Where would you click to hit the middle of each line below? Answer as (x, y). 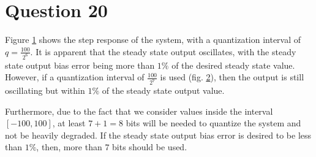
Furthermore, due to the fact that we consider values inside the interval (139, 111)
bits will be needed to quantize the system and (213, 123)
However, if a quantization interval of (75, 77)
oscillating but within (45, 90)
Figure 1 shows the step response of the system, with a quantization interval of (153, 40)
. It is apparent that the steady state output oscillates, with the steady (163, 51)
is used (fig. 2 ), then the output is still (232, 77)
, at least (69, 123)
